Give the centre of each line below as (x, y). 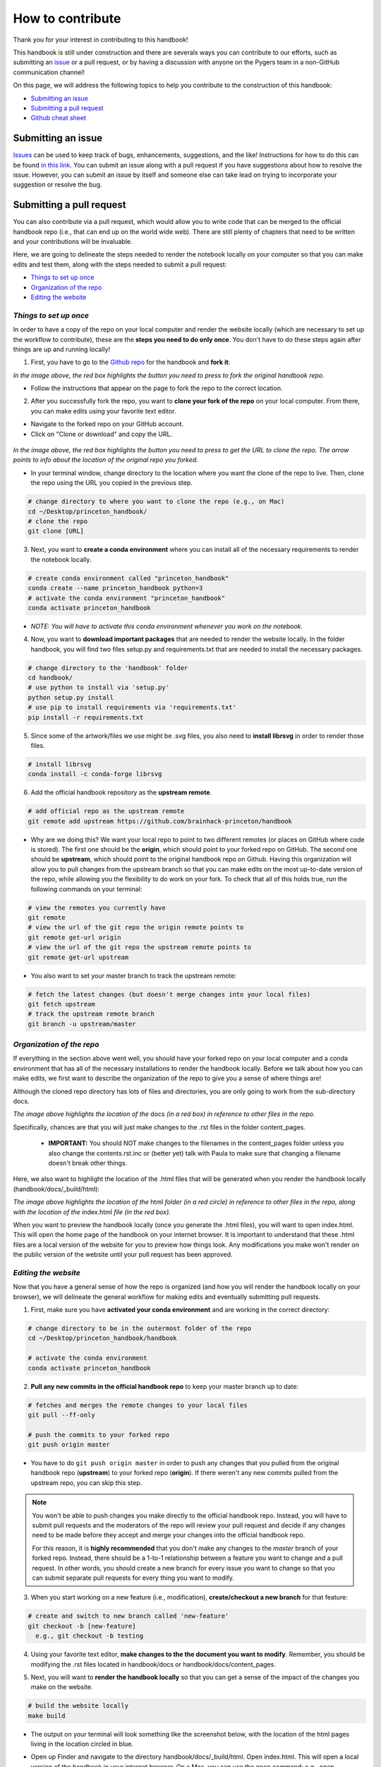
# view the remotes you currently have (97, 908)
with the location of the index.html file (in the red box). (92, 1211)
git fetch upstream (61, 1004)
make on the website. (62, 1687)
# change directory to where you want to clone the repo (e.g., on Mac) (156, 501)
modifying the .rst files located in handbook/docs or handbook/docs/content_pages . (153, 1664)
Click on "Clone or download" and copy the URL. (102, 434)
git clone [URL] (56, 531)
